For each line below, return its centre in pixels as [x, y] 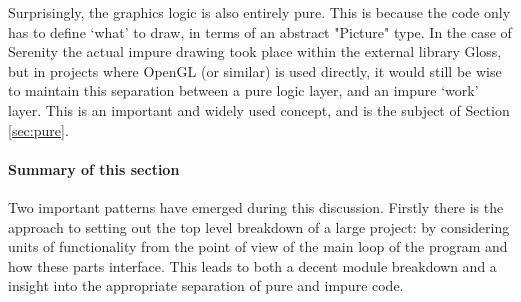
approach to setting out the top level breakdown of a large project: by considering [259, 226]
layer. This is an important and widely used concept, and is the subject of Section [259, 109]
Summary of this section [94, 168]
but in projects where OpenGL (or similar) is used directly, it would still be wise [255, 70]
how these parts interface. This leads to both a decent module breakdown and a [252, 265]
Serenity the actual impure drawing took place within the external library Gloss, [255, 51]
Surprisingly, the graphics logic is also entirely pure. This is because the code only [259, 12]
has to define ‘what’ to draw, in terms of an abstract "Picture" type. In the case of [260, 31]
